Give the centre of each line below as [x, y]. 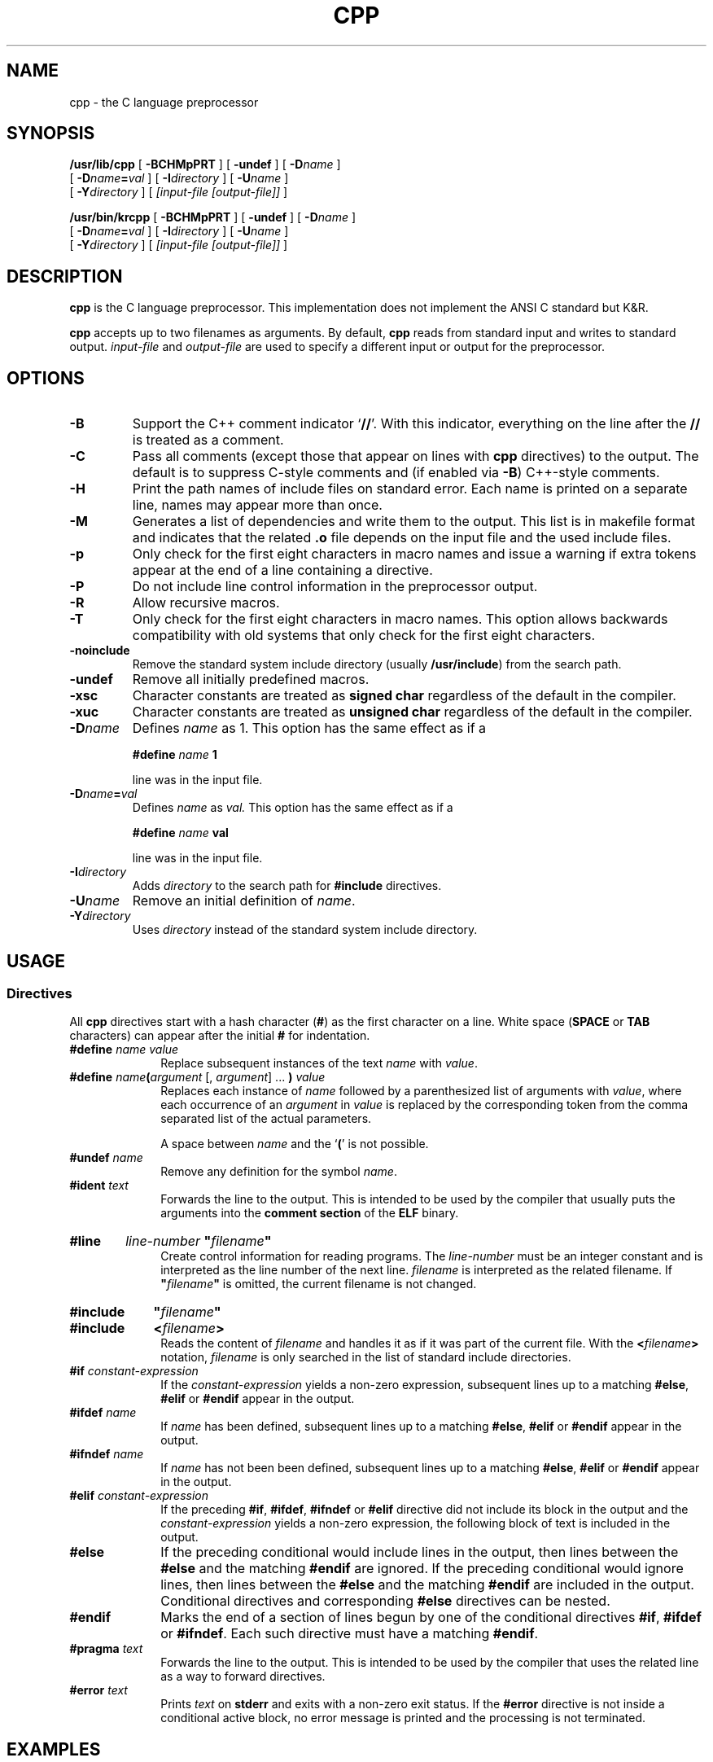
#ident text [99, 1186]
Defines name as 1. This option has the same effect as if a [309, 728]
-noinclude [100, 651]
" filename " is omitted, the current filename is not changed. [319, 1284]
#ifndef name [107, 1454]
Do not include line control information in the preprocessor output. [335, 587]
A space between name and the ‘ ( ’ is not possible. [295, 1144]
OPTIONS [46, 378]
